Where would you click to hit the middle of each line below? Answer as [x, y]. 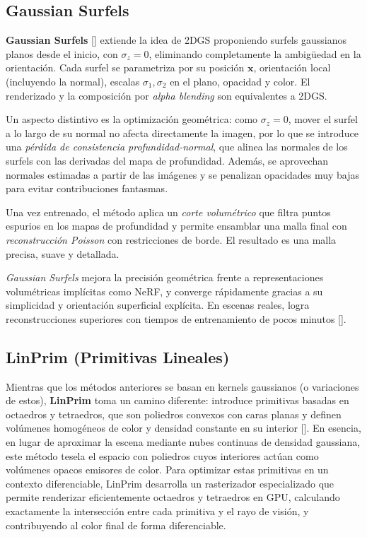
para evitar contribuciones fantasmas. [87, 188]
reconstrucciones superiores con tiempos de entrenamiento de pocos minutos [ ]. [176, 318]
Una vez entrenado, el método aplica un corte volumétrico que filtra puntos [168, 212]
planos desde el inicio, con [62, 53]
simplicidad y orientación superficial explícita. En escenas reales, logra [158, 305]
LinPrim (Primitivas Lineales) [118, 356]
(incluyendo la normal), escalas [73, 81]
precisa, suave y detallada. [63, 253]
